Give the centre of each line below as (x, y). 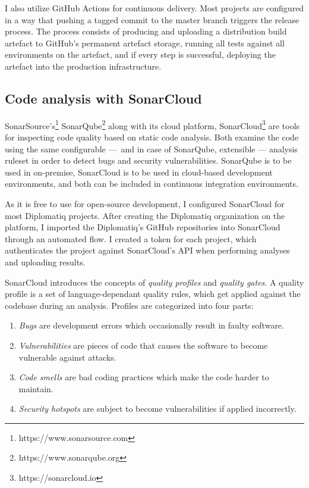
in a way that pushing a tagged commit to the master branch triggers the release (152, 19)
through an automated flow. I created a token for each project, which (131, 238)
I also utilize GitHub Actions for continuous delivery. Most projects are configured (154, 8)
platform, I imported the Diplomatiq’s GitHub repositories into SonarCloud (143, 227)
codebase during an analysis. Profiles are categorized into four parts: (129, 305)
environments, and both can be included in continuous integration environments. (152, 184)
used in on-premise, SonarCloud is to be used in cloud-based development (139, 172)
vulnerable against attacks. (67, 357)
